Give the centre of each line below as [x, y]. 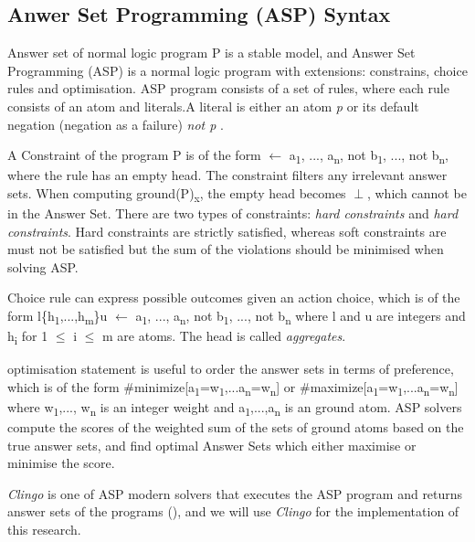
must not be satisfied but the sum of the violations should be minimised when [226, 249]
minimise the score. [61, 463]
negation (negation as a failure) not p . [116, 124]
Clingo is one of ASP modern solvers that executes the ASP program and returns [235, 493]
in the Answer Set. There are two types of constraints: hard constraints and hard [233, 213]
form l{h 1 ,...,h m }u [58, 316]
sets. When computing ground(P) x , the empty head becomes [177, 194]
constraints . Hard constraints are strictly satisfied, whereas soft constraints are [227, 231]
